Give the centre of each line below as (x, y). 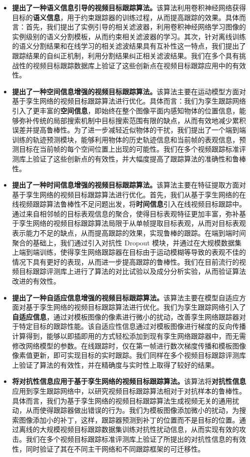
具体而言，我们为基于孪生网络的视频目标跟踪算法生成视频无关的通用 (122, 400)
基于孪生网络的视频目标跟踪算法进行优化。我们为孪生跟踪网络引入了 (136, 307)
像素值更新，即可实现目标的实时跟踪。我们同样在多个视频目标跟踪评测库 (129, 355)
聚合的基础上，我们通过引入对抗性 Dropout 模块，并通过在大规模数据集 (127, 242)
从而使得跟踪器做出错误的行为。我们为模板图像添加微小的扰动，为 (132, 410)
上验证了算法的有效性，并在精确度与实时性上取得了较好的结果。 (115, 364)
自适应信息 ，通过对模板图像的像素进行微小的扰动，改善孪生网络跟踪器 (125, 316)
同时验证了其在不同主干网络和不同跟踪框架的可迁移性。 (115, 448)
